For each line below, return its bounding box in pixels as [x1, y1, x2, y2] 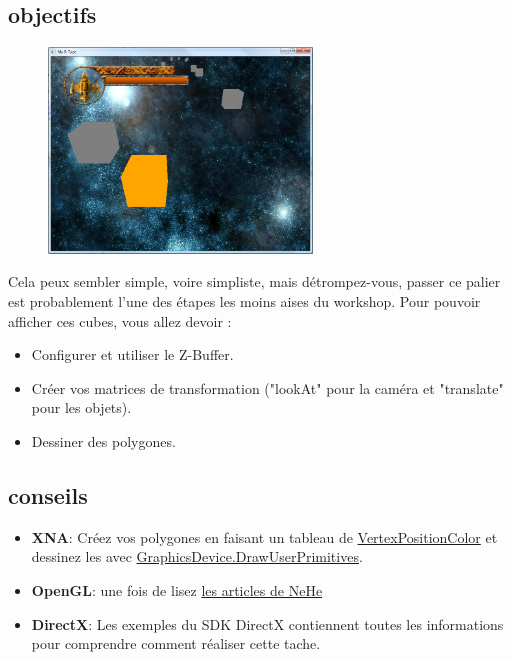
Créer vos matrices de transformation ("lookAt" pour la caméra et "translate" [31, 377, 504, 398]
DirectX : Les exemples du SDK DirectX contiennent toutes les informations [31, 613, 504, 634]
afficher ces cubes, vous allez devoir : [8, 310, 232, 331]
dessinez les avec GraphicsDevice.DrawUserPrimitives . [31, 546, 363, 567]
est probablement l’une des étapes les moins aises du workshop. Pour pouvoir [8, 291, 481, 312]
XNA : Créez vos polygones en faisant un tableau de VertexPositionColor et [31, 526, 498, 547]
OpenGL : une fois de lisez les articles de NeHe [31, 580, 323, 600]
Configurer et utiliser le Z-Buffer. [31, 344, 234, 365]
